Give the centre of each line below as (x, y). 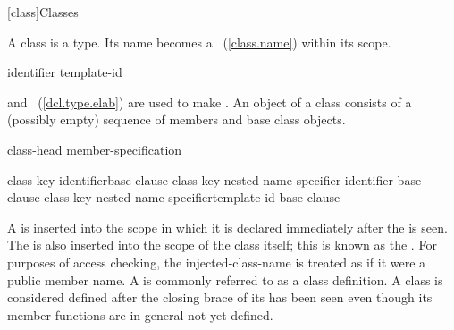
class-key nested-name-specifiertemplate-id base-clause (192, 197)
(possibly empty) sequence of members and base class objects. (177, 119)
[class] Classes (43, 12)
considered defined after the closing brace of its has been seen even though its (220, 297)
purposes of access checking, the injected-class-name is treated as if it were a (217, 262)
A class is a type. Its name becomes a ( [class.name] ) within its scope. (199, 42)
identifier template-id (65, 72)
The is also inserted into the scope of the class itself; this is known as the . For (222, 245)
